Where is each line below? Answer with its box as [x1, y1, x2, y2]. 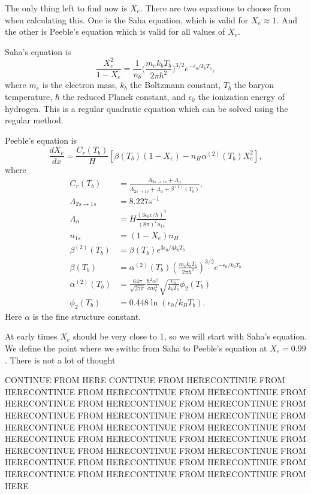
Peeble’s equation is [5, 134, 77, 146]
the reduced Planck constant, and [62, 90, 186, 102]
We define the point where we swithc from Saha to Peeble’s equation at [5, 342, 267, 354]
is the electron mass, [42, 78, 117, 91]
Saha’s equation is [5, 45, 71, 57]
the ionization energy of [198, 90, 285, 102]
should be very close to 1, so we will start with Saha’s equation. [73, 330, 307, 343]
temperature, [5, 90, 53, 102]
